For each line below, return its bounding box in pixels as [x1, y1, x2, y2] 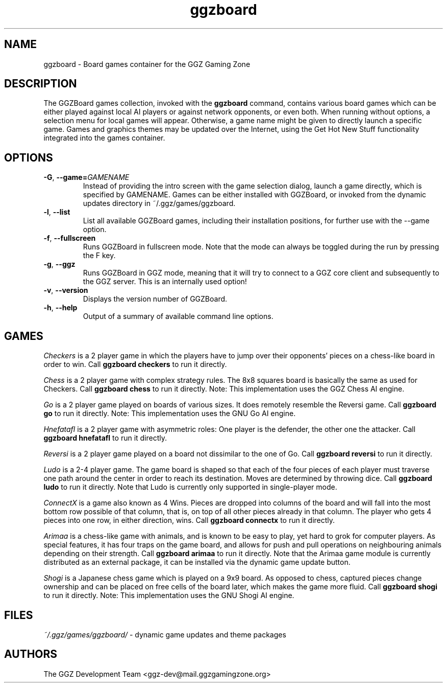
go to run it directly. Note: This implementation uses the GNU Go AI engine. [43, 409, 296, 418]
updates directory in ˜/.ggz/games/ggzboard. [83, 199, 236, 208]
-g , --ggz [43, 260, 76, 269]
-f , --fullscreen [43, 234, 96, 243]
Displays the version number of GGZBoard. [83, 294, 228, 304]
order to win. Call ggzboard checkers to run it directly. [43, 360, 227, 369]
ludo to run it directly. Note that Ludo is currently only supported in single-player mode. [43, 483, 337, 492]
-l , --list [43, 208, 70, 217]
